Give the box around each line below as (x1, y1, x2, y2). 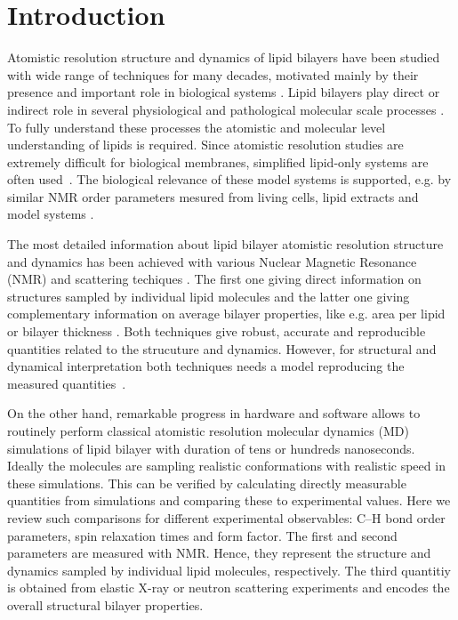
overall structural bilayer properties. (7, 595, 204, 614)
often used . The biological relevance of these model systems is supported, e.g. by (7, 170, 452, 189)
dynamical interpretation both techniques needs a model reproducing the (7, 357, 405, 375)
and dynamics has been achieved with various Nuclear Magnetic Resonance (7, 252, 417, 270)
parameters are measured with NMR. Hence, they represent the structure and (7, 544, 431, 562)
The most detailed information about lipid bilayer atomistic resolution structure (7, 235, 444, 254)
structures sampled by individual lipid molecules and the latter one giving (7, 286, 410, 305)
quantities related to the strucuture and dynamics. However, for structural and (7, 339, 437, 358)
